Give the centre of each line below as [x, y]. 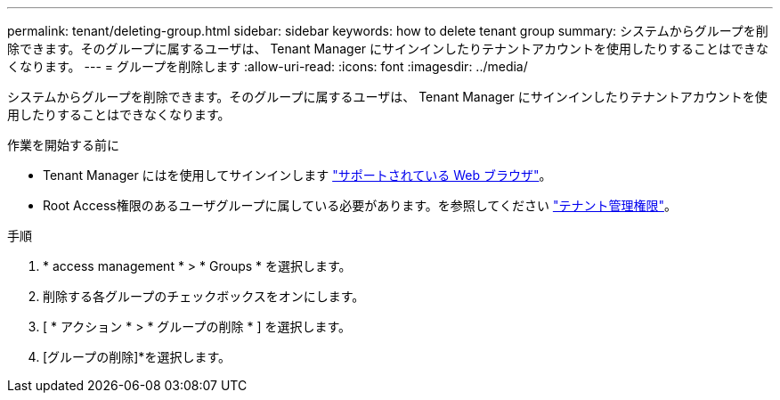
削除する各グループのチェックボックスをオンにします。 [204, 296]
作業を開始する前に [63, 145]
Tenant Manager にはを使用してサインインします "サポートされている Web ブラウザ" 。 [297, 175]
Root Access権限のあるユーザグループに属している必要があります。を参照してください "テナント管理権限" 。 [360, 205]
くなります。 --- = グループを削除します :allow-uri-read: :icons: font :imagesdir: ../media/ [268, 66]
